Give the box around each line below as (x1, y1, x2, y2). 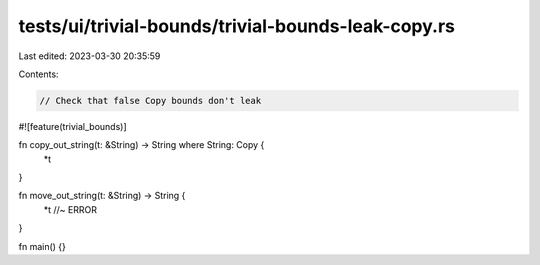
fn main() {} (18, 240, 67, 252)
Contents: (18, 68, 59, 80)
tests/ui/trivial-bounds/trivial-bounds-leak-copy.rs (18, 15, 455, 37)
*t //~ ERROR (43, 203, 97, 215)
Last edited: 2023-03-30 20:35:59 (18, 50, 161, 62)
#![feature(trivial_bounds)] (18, 120, 127, 132)
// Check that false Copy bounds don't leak (39, 95, 262, 106)
